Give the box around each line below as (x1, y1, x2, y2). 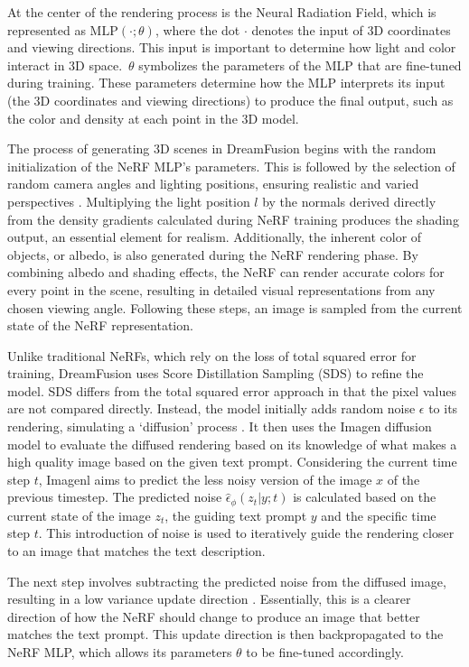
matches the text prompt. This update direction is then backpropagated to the (7, 625, 444, 644)
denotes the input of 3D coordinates (251, 20, 451, 39)
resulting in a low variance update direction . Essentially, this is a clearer (7, 589, 411, 608)
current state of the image (7, 505, 151, 524)
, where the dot (155, 20, 240, 39)
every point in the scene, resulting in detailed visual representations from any (7, 280, 436, 299)
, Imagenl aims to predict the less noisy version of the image (38, 469, 372, 488)
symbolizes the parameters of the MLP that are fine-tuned (138, 55, 462, 74)
